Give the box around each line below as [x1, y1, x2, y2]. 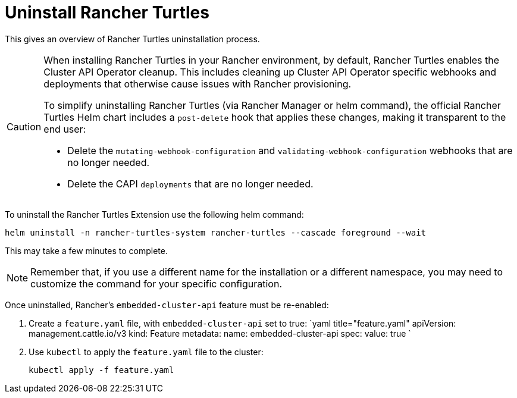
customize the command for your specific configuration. [30, 277, 283, 290]
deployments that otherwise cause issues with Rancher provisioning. [43, 77, 352, 90]
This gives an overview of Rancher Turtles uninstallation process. [5, 33, 260, 44]
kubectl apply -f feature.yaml [29, 365, 174, 375]
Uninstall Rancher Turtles [5, 2, 209, 23]
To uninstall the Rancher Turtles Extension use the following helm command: [5, 209, 304, 220]
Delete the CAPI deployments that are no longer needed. [67, 177, 314, 190]
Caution [7, 120, 42, 133]
